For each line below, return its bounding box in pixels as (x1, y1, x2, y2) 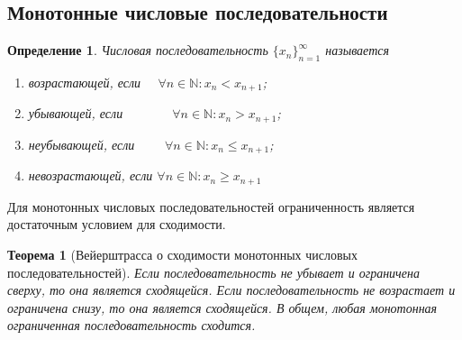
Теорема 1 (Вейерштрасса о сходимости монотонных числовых (7, 245, 358, 263)
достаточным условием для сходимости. (7, 215, 226, 234)
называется (325, 41, 389, 60)
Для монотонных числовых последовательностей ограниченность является (7, 197, 415, 216)
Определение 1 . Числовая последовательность (7, 41, 268, 60)
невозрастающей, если (28, 166, 153, 185)
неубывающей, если (28, 134, 135, 153)
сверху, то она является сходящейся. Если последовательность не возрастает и (7, 280, 456, 299)
